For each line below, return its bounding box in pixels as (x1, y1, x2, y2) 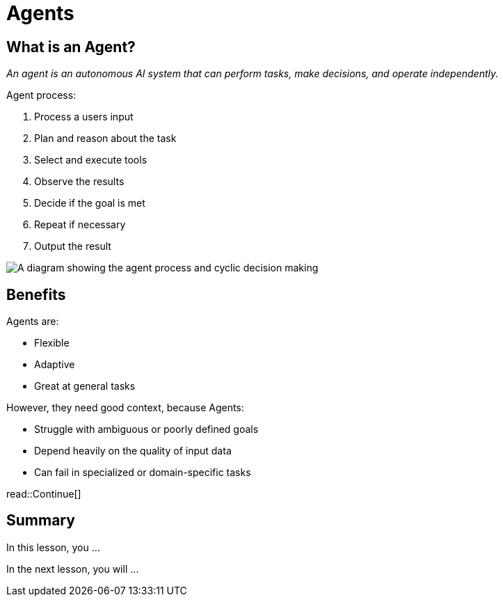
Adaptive (34, 358, 75, 371)
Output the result (34, 240, 111, 253)
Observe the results (34, 175, 125, 188)
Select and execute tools (34, 154, 147, 166)
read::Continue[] (6, 488, 81, 500)
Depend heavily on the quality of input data (34, 445, 232, 457)
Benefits (6, 285, 66, 303)
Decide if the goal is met (34, 197, 145, 209)
